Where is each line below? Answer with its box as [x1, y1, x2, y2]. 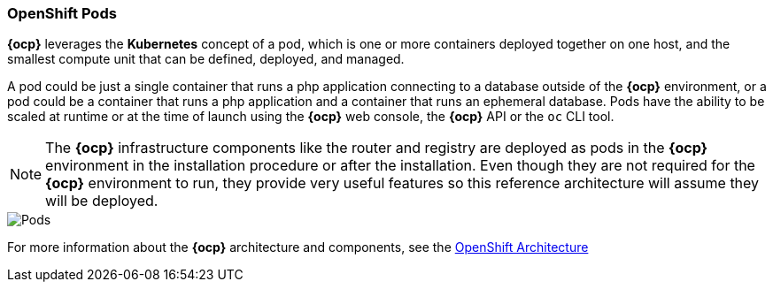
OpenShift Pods [7, 4, 117, 22]
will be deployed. [45, 192, 158, 210]
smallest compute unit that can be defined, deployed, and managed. [7, 51, 405, 67]
